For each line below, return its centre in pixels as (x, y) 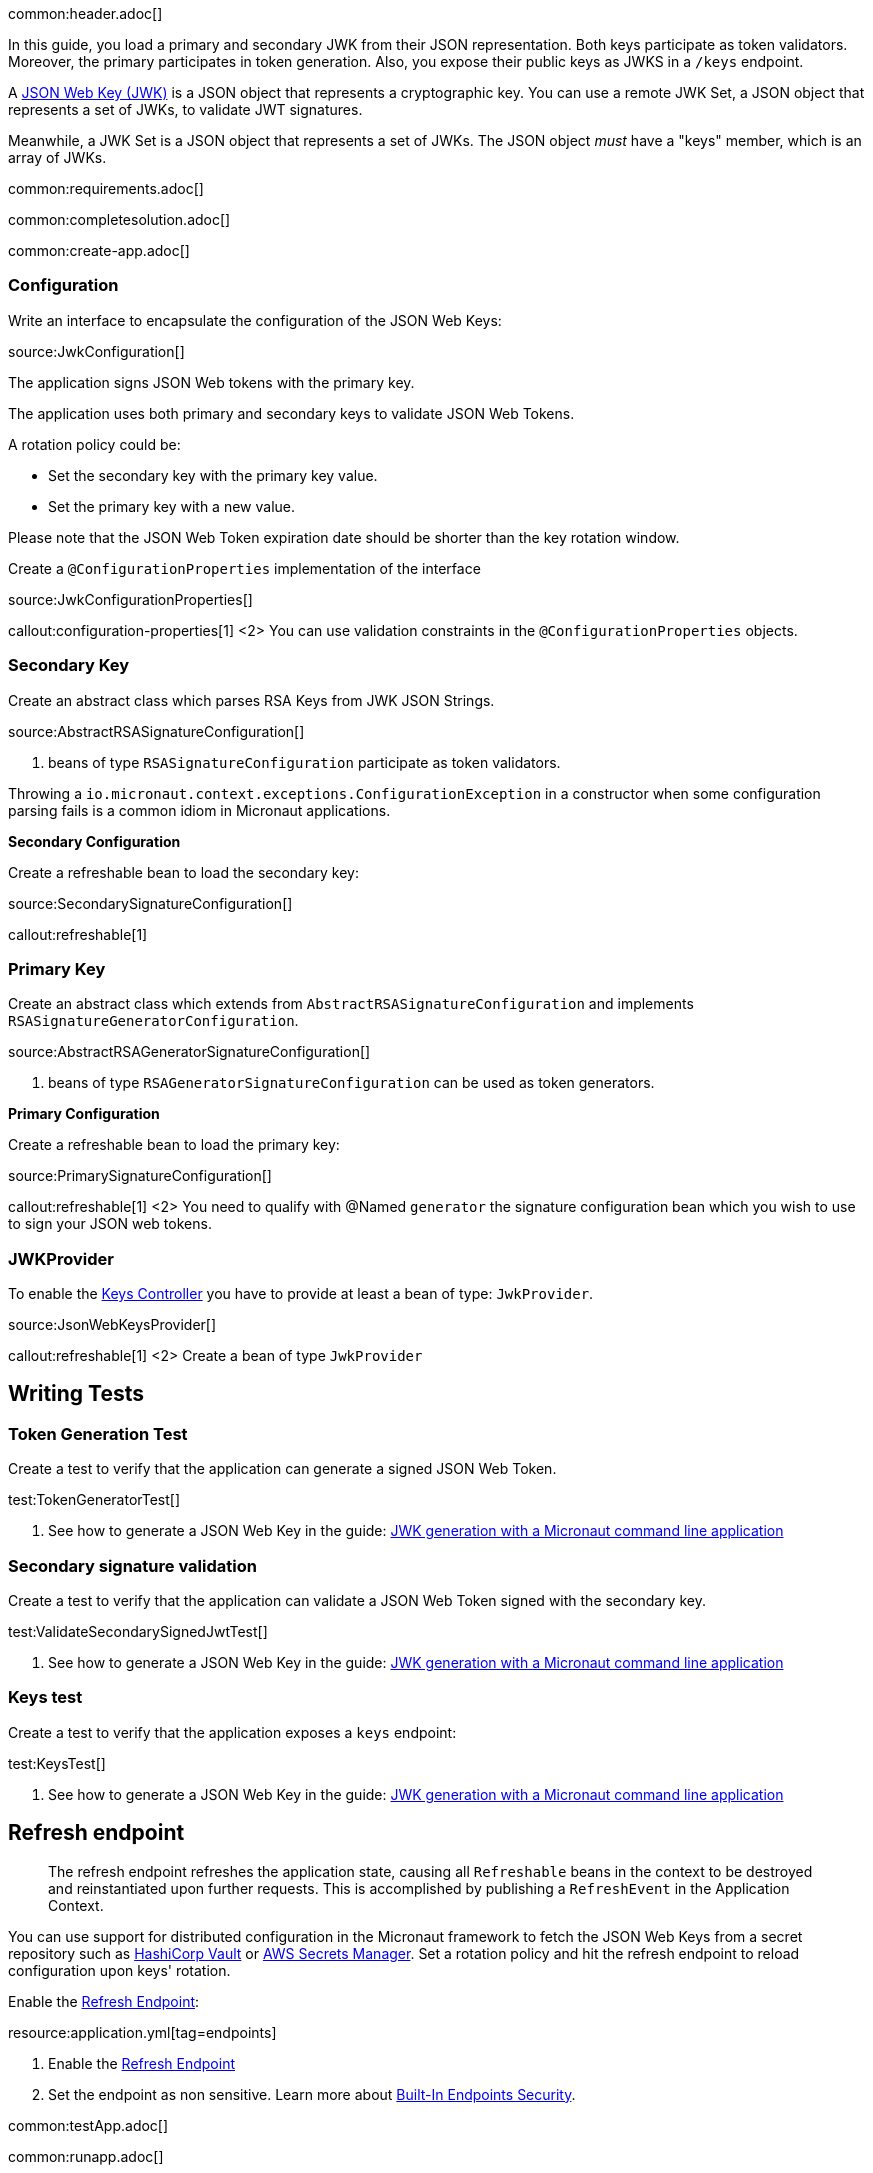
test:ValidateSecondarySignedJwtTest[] (138, 1631)
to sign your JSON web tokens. (110, 1224)
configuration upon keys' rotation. (119, 1970)
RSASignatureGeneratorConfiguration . (153, 1021)
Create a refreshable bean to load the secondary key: (184, 872)
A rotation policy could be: (94, 444)
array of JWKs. (57, 157)
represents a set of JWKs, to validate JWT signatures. (185, 109)
